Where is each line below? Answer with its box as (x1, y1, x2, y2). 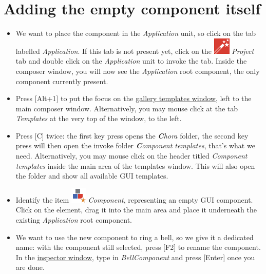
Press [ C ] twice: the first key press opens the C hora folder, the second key (15, 130, 249, 141)
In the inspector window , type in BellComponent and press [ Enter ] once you (15, 251, 255, 262)
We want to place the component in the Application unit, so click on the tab (15, 28, 256, 38)
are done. (15, 262, 45, 272)
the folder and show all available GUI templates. (15, 170, 168, 181)
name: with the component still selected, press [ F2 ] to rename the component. (15, 242, 261, 252)
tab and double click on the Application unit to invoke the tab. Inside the (15, 55, 247, 66)
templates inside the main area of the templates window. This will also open (15, 160, 255, 171)
